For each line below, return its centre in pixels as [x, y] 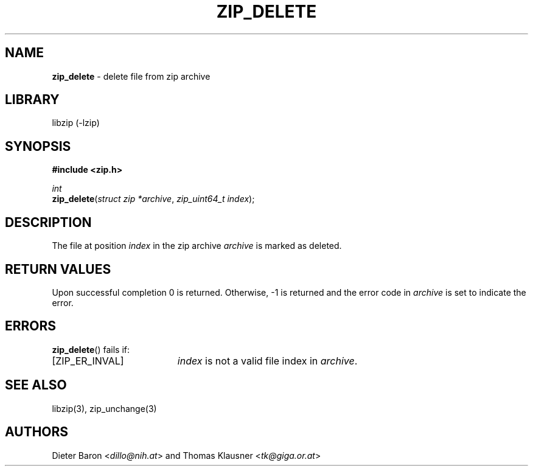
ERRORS [31, 326]
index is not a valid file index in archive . [267, 361]
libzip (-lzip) [76, 123]
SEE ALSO [36, 385]
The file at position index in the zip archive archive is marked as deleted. [197, 246]
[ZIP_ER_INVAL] [88, 361]
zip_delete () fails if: [91, 349]
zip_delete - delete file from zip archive [131, 76]
